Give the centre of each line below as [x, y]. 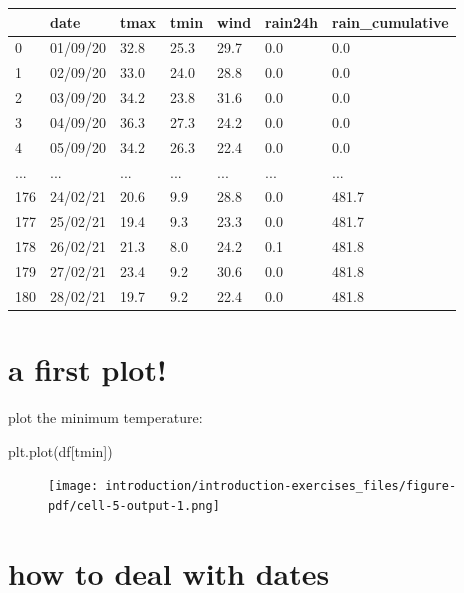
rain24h [292, 21]
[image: [73, 486]
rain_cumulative [390, 21]
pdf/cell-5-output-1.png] [134, 505]
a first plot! [87, 369]
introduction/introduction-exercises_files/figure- [281, 486]
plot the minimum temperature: [105, 417]
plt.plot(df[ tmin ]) [60, 450]
